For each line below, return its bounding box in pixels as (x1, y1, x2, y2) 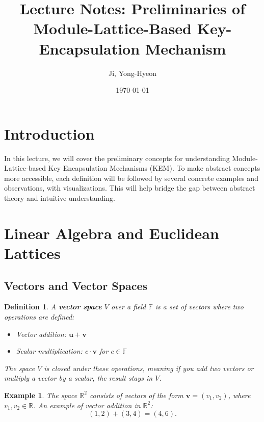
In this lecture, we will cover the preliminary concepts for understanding (4, 152, 230, 163)
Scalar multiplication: (16, 346, 83, 356)
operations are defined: (4, 311, 74, 322)
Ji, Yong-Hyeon (109, 67, 156, 78)
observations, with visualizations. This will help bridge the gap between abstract (4, 182, 255, 193)
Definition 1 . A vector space (4, 301, 102, 312)
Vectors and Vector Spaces (4, 277, 148, 293)
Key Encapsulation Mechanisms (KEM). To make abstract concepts (48, 163, 260, 173)
